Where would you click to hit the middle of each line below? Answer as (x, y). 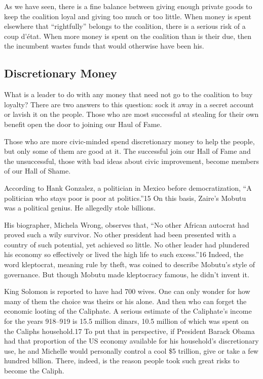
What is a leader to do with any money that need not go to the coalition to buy (128, 94)
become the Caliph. (34, 371)
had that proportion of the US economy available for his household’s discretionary (131, 341)
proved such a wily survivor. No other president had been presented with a (120, 235)
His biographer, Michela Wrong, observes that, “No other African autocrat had (127, 224)
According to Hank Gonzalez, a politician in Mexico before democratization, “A (128, 187)
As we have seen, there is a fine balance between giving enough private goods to (128, 6)
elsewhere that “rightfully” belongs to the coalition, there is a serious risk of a (125, 26)
